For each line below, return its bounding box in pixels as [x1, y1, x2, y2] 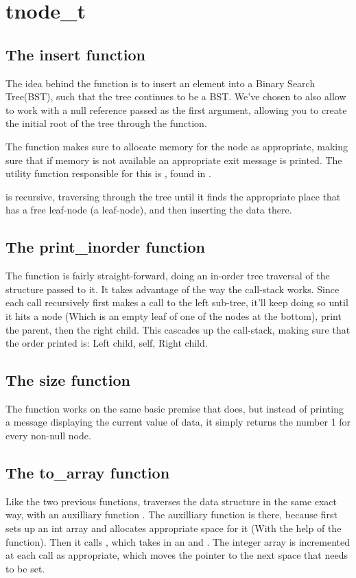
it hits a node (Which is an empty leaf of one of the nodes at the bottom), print [5, 308, 342, 323]
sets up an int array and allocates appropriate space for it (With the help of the [5, 521, 342, 535]
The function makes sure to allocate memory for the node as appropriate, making [5, 139, 348, 153]
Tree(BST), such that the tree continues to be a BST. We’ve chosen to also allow [5, 89, 346, 104]
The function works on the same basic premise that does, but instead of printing [5, 401, 344, 415]
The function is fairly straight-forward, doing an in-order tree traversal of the [5, 268, 330, 283]
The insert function [5, 43, 145, 65]
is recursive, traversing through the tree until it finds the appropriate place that [5, 189, 341, 203]
